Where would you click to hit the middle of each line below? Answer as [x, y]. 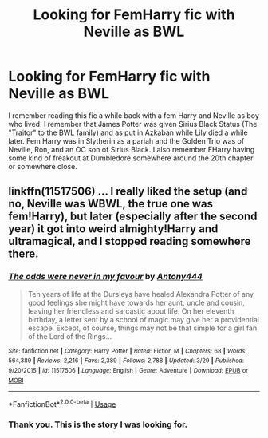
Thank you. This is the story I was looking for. [98, 424]
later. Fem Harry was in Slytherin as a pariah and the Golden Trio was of [126, 140]
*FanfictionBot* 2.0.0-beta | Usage [62, 403]
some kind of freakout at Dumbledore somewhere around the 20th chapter [131, 158]
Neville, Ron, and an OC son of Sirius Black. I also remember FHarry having [132, 149]
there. [24, 254]
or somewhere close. [43, 166]
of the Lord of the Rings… [70, 336]
